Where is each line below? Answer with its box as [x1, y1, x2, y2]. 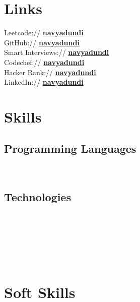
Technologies [4, 189, 71, 205]
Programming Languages [4, 141, 136, 156]
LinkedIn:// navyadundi [4, 77, 84, 87]
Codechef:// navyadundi [4, 56, 85, 67]
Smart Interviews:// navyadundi [4, 47, 109, 57]
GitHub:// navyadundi [4, 37, 80, 47]
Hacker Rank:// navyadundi [4, 67, 96, 77]
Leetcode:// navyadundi [4, 27, 84, 38]
